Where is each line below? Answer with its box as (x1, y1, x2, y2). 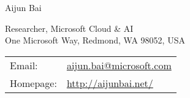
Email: (10, 58, 38, 72)
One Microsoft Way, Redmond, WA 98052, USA (5, 34, 185, 47)
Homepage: (10, 75, 57, 90)
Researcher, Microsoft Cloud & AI (5, 21, 134, 34)
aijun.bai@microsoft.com (66, 58, 172, 72)
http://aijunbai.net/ (66, 75, 153, 90)
